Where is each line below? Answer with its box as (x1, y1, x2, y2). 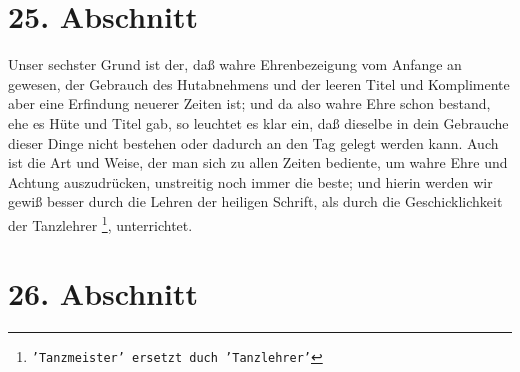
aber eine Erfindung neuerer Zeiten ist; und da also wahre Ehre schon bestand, (8, 93, 491, 114)
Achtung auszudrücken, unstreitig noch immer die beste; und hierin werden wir (8, 171, 493, 192)
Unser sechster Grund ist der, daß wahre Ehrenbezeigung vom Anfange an (8, 54, 462, 75)
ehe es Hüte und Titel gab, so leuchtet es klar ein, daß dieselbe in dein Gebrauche (8, 112, 509, 133)
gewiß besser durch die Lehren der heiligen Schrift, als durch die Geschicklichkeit (8, 191, 503, 212)
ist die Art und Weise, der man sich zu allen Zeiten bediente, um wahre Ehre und (8, 152, 508, 173)
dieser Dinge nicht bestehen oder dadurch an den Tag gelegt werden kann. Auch (8, 132, 499, 153)
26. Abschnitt (8, 273, 198, 314)
